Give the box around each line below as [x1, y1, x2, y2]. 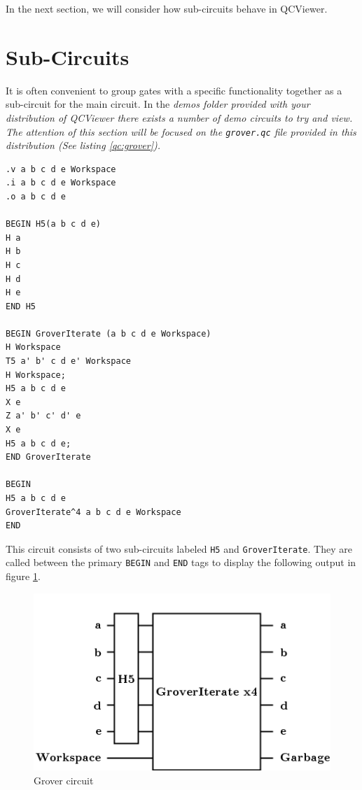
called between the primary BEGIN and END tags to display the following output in [6, 555, 356, 570]
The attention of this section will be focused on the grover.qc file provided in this [6, 124, 356, 139]
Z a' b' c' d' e [6, 411, 81, 421]
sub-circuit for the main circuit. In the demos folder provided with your [6, 97, 310, 111]
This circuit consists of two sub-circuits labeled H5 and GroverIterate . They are [6, 541, 352, 556]
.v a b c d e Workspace [6, 164, 116, 174]
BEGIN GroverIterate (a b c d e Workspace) [6, 328, 211, 339]
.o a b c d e [6, 191, 66, 202]
